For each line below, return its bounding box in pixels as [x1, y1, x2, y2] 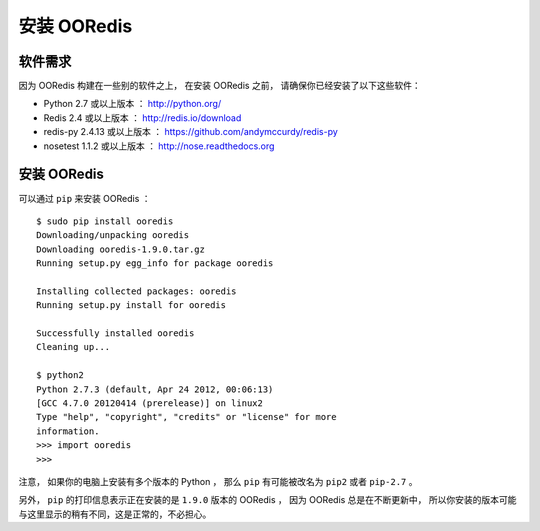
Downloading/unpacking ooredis [36, 230, 190, 241]
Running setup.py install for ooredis [36, 300, 227, 311]
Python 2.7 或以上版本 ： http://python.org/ [43, 98, 222, 110]
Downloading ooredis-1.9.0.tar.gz [36, 243, 205, 255]
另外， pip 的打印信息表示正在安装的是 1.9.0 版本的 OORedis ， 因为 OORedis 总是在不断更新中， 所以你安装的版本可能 [18, 494, 517, 506]
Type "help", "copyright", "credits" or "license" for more [36, 411, 337, 423]
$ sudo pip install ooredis [36, 215, 174, 227]
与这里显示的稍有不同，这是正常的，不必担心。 [18, 508, 212, 520]
